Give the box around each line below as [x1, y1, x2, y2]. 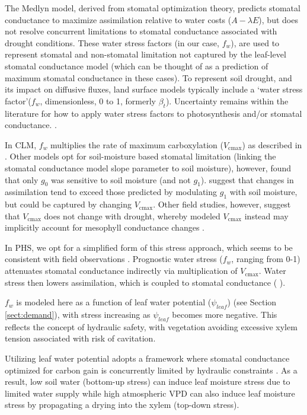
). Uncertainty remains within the [165, 94, 289, 107]
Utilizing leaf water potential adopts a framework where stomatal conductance [5, 352, 290, 365]
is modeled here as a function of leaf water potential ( [16, 296, 212, 308]
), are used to [231, 36, 280, 49]
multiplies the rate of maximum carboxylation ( [50, 138, 223, 151]
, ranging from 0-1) [231, 253, 300, 265]
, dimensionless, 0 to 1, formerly [40, 94, 156, 107]
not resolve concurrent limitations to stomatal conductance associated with [5, 25, 277, 37]
